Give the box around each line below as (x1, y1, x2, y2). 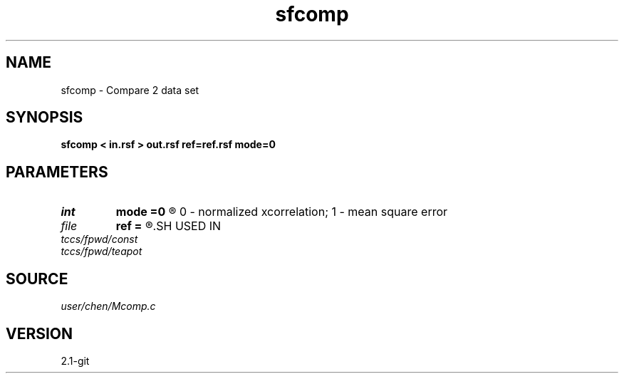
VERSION (6, 324, 73, 343)
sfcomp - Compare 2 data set (61, 83, 199, 96)
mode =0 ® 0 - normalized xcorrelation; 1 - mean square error (115, 204, 448, 219)
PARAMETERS (6, 162, 108, 181)
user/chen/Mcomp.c (61, 300, 156, 313)
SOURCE (6, 269, 68, 288)
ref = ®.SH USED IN (115, 219, 222, 234)
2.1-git (61, 354, 90, 367)
